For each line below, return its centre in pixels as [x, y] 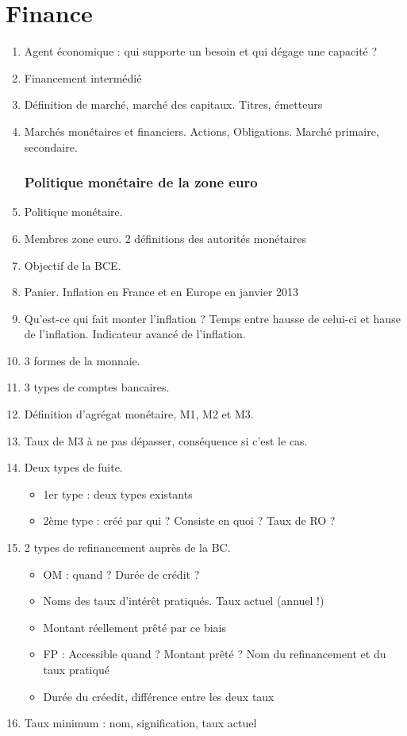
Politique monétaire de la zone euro [141, 182]
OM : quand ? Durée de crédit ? [121, 574]
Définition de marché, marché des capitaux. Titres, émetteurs [173, 104]
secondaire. [51, 146]
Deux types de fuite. [73, 467]
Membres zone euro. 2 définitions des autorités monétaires [165, 238]
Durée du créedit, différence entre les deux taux [159, 696]
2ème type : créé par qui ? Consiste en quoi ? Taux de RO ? [189, 520]
